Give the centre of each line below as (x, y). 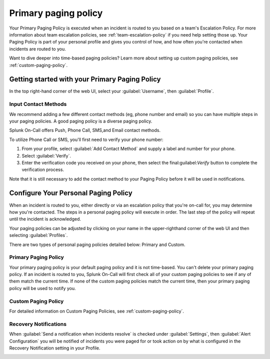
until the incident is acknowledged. (45, 219)
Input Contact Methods (38, 104)
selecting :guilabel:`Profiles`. (38, 235)
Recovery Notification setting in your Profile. (55, 348)
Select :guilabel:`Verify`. (46, 155)
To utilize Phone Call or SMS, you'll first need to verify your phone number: (86, 139)
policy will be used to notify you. (42, 288)
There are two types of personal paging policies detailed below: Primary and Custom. (97, 244)
